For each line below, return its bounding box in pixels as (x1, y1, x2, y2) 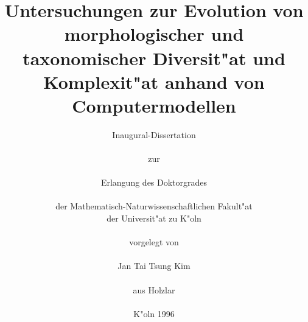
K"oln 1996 (133, 307, 175, 320)
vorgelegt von (129, 236, 179, 248)
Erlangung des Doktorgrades (100, 176, 208, 189)
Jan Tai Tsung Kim (117, 259, 191, 272)
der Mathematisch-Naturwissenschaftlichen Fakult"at (55, 200, 253, 212)
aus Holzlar (133, 283, 175, 296)
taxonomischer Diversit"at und (23, 45, 285, 70)
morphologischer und (64, 21, 244, 46)
